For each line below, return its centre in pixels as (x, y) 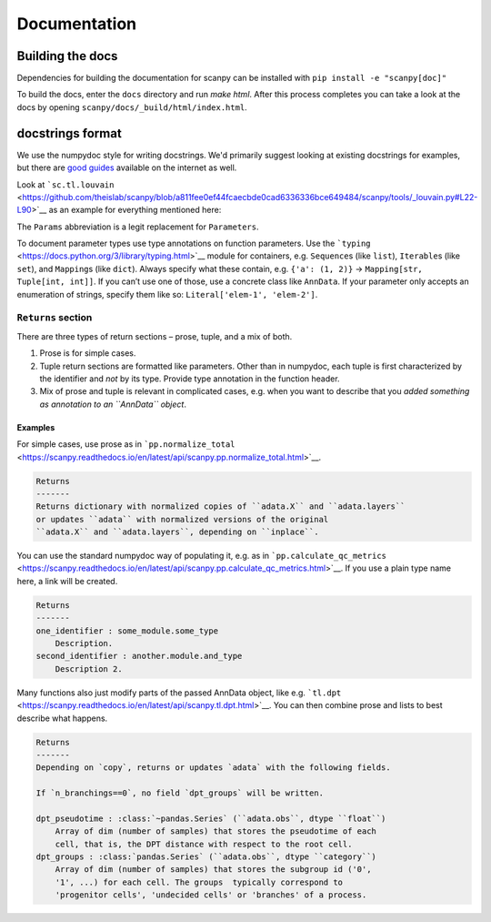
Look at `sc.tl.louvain (65, 184)
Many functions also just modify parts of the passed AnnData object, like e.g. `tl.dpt (179, 693)
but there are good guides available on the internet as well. (127, 167)
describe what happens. (62, 718)
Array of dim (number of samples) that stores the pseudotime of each (216, 831)
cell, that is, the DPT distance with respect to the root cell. (204, 844)
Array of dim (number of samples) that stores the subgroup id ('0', (213, 870)
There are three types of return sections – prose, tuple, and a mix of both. (155, 336)
